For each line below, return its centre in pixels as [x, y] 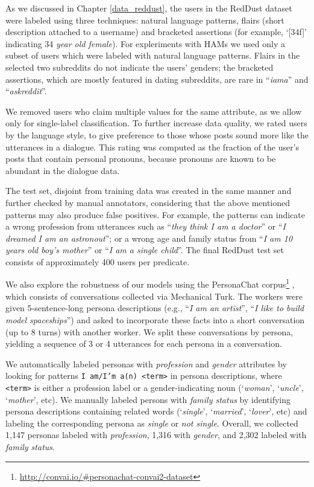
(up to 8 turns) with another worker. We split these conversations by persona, [149, 331]
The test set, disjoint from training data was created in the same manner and [149, 191]
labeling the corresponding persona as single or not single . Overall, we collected [152, 423]
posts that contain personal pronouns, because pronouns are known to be [141, 159]
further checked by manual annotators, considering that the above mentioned [148, 202]
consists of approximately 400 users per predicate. [98, 261]
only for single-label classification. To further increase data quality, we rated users [156, 123]
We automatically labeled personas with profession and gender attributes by [146, 363]
